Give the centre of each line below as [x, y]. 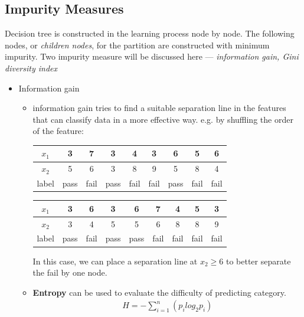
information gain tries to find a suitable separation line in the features [159, 108]
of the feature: [58, 131]
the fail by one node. [70, 272]
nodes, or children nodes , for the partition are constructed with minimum [137, 45]
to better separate [258, 261]
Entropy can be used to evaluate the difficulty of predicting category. [159, 292]
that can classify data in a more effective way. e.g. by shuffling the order [163, 119]
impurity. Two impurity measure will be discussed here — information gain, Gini [152, 56]
